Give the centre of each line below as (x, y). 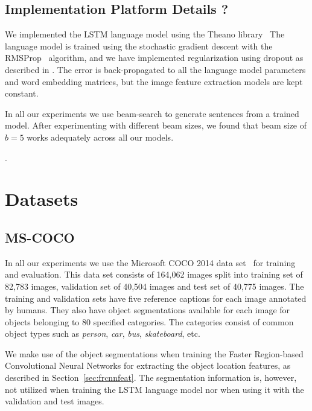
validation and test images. (55, 401)
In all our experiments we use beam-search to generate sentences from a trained (152, 113)
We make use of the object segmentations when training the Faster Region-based (154, 353)
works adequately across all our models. (100, 137)
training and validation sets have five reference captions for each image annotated (156, 298)
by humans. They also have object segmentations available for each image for (148, 310)
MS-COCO (40, 237)
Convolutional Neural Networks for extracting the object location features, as (148, 365)
